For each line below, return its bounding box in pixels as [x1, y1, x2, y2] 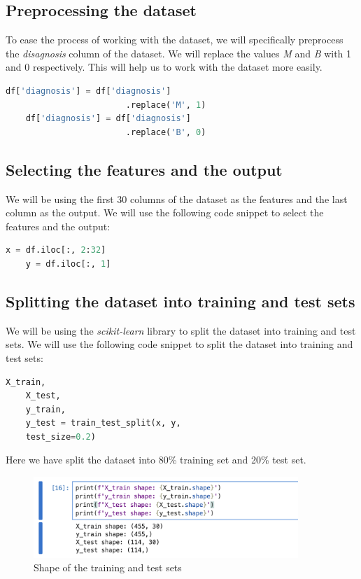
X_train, [6, 377, 46, 387]
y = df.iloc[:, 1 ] [25, 258, 111, 269]
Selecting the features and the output [6, 158, 283, 180]
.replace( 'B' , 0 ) [125, 127, 206, 137]
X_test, [25, 391, 61, 401]
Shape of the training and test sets [34, 560, 182, 575]
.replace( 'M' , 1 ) [125, 99, 206, 110]
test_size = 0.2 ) [25, 431, 96, 442]
